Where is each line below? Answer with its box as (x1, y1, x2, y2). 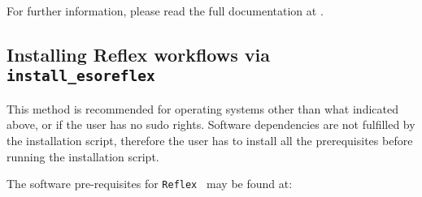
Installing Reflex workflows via (7, 41, 270, 66)
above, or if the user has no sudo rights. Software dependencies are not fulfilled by (7, 116, 415, 133)
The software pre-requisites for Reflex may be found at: (7, 175, 293, 192)
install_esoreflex (7, 67, 155, 85)
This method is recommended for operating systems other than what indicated (7, 100, 398, 117)
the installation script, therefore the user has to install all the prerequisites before (7, 131, 413, 148)
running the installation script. (7, 148, 159, 165)
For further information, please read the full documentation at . (7, 2, 324, 19)
